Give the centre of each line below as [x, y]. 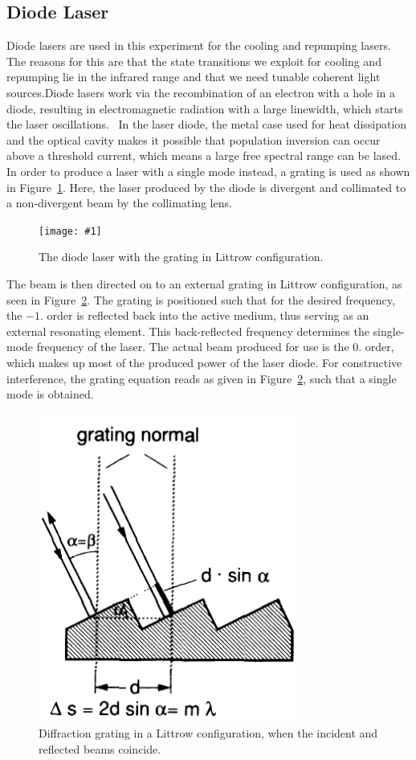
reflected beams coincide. [100, 748]
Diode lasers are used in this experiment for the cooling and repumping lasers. [199, 45]
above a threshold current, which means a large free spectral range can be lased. [204, 155]
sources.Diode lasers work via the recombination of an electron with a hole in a [201, 92]
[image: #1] [70, 231]
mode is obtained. [50, 394]
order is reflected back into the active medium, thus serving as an [208, 315]
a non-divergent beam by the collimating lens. [119, 203]
